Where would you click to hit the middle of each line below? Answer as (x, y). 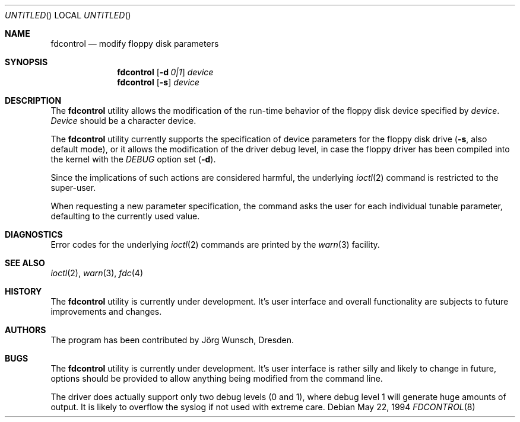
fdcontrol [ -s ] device (158, 82)
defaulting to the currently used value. (125, 216)
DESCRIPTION (33, 100)
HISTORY (23, 291)
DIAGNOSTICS (34, 234)
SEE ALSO (25, 263)
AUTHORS (26, 330)
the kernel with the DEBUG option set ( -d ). (133, 159)
